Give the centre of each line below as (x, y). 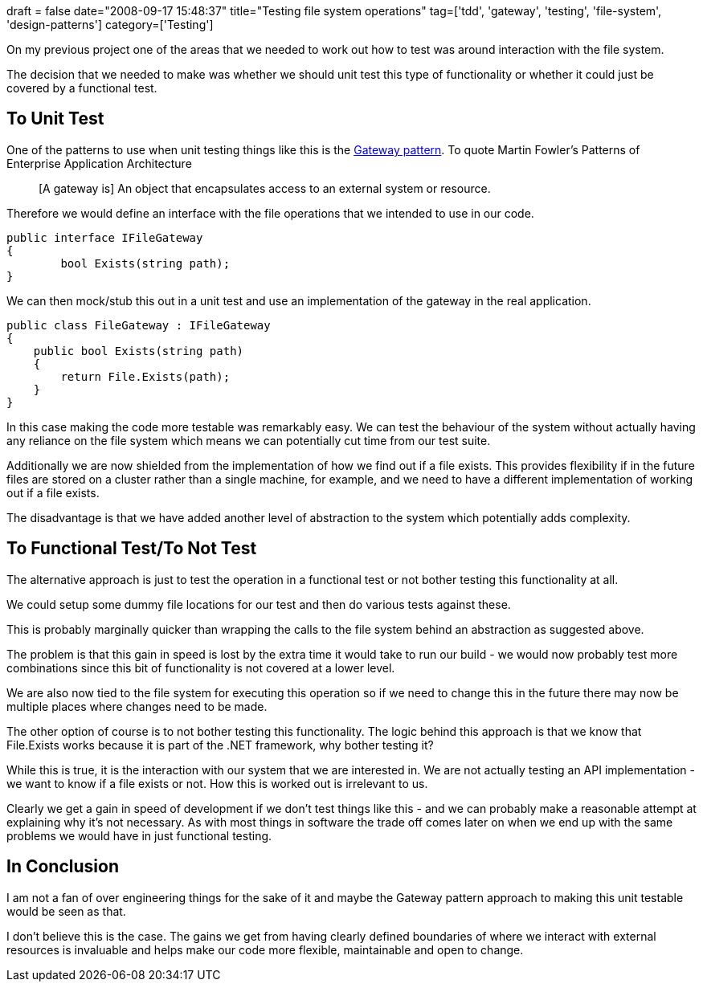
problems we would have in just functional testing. (139, 835)
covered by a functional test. (82, 88)
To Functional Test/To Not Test (132, 549)
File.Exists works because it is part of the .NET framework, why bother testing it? (220, 745)
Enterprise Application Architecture (99, 163)
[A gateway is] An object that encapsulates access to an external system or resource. (265, 188)
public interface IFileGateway (105, 237)
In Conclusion (63, 867)
